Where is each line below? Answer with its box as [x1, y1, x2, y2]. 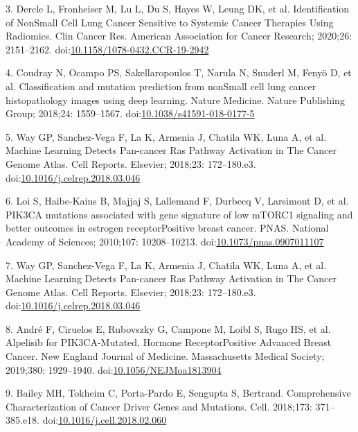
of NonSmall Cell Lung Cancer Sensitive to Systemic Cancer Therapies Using [6, 15, 334, 29]
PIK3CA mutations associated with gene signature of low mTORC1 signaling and [6, 207, 353, 221]
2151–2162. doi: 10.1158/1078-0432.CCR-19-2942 [6, 42, 209, 56]
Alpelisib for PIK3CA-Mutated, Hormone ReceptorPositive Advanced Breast [6, 335, 332, 349]
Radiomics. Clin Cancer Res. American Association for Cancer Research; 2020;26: [6, 28, 352, 43]
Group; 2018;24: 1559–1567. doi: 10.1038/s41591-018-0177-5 [6, 106, 255, 121]
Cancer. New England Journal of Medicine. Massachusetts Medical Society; [6, 349, 325, 363]
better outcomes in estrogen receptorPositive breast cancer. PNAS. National [6, 221, 329, 235]
